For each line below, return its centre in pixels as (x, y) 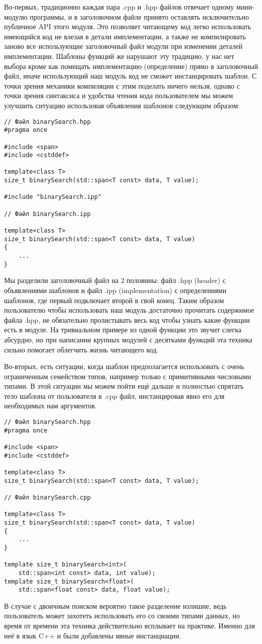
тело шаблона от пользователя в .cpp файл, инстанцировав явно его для (114, 396)
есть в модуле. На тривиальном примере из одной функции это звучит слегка (123, 330)
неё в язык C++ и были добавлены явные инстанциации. (93, 635)
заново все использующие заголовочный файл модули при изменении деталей (123, 46)
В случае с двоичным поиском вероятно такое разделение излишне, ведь (115, 605)
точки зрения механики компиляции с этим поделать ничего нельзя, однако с (122, 85)
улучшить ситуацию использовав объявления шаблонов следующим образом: (122, 105)
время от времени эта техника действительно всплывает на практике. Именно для (129, 626)
